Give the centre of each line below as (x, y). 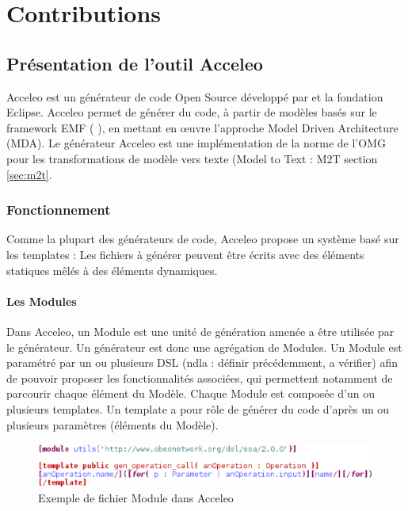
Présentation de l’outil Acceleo (135, 63)
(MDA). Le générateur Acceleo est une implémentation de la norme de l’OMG (196, 143)
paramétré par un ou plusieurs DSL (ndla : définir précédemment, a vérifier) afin (202, 362)
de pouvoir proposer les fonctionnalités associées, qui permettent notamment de (200, 378)
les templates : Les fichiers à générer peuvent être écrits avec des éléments (185, 254)
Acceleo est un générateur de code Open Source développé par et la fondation (195, 96)
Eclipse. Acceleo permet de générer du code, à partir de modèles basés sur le (192, 112)
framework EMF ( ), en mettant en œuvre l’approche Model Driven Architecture (202, 127)
